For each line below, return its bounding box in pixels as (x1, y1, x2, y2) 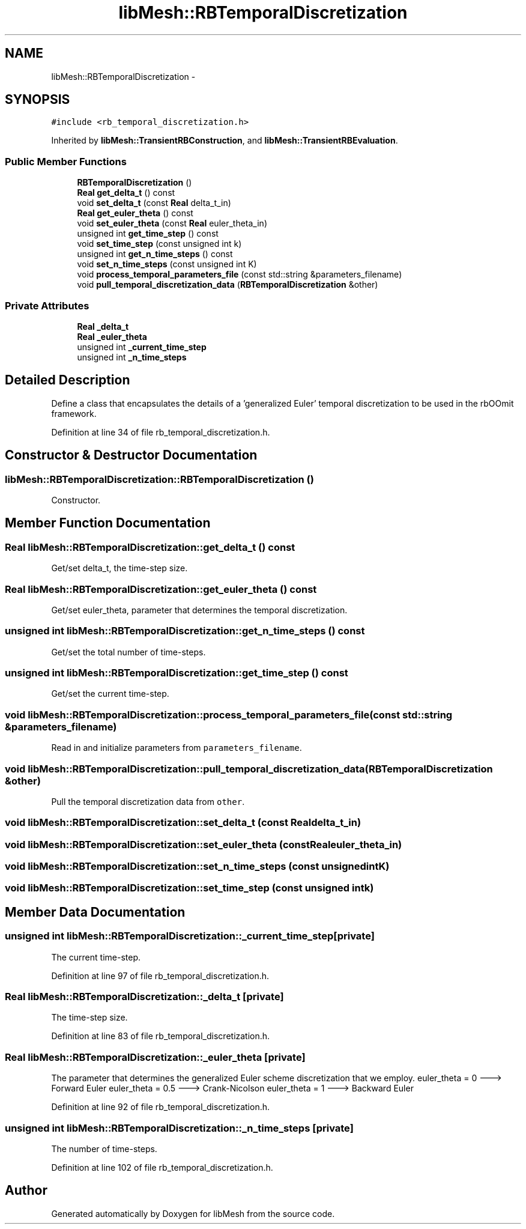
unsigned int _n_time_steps (77, 351, 187, 362)
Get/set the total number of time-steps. (51, 646, 206, 657)
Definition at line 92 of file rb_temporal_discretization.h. (51, 1102, 270, 1112)
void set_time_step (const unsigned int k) (77, 238, 242, 249)
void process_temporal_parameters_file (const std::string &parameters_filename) (77, 269, 402, 280)
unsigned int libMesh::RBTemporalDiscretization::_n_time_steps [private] (5, 1121, 354, 1134)
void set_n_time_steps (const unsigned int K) (77, 259, 257, 270)
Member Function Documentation (5, 515, 211, 531)
